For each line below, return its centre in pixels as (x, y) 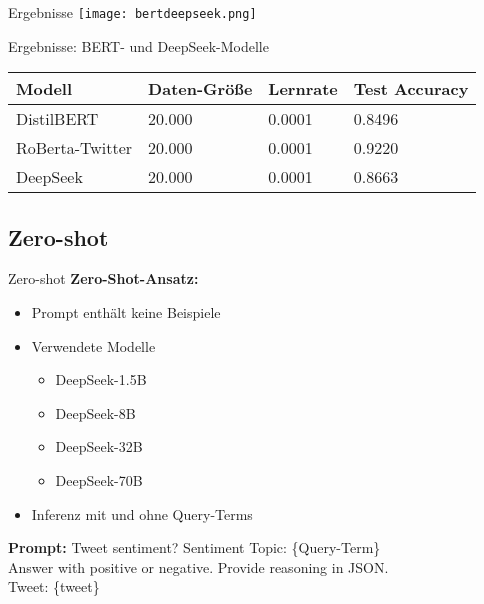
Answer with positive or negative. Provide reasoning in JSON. (198, 566)
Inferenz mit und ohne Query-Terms (142, 513)
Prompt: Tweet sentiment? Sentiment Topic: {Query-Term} (194, 547)
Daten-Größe (200, 89)
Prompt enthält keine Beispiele (126, 312)
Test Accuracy (411, 89)
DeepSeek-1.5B (101, 379)
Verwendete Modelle (93, 345)
